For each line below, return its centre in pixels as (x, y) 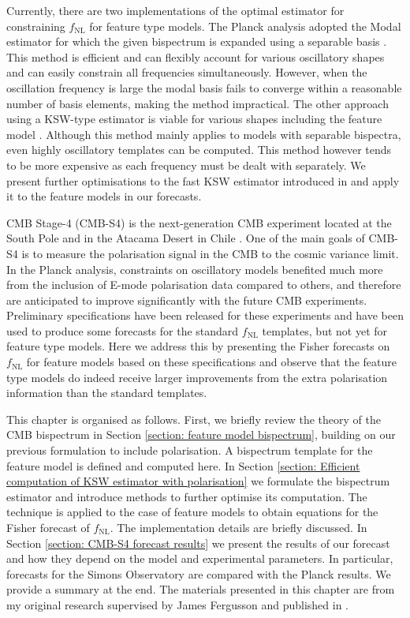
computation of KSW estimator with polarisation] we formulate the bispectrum (198, 481)
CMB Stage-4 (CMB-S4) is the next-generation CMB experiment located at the (199, 222)
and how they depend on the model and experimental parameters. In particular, (200, 558)
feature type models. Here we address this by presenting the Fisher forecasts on (198, 346)
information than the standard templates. (107, 393)
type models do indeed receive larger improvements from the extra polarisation (197, 377)
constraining (36, 26)
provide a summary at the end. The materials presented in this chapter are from (201, 589)
